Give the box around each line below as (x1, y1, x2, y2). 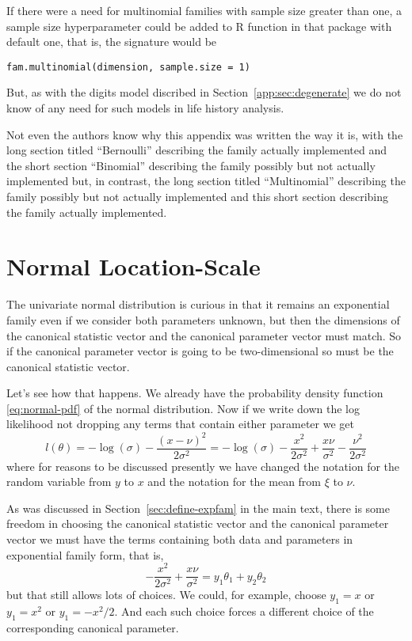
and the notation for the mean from (147, 473, 322, 490)
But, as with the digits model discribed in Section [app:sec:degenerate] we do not (6, 84, 402, 101)
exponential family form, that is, (6, 546, 164, 563)
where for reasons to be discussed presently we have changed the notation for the (6, 457, 400, 474)
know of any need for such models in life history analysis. (6, 100, 284, 116)
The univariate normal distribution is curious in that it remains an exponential (6, 296, 390, 313)
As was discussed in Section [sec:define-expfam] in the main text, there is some (6, 499, 390, 516)
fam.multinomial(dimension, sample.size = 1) (6, 61, 250, 73)
